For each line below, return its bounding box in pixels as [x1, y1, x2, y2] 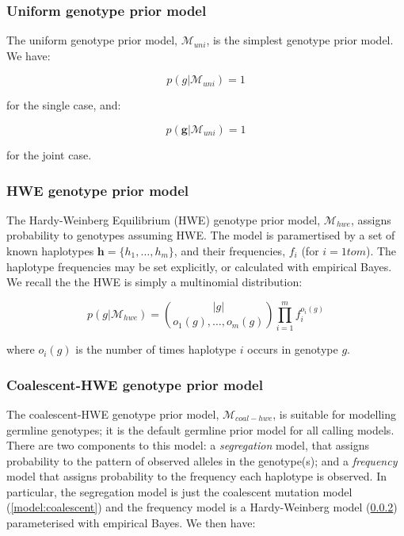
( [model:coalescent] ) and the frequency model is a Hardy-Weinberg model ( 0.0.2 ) [6, 499, 398, 515]
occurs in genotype [247, 341, 338, 358]
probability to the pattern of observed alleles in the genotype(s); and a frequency [6, 452, 398, 469]
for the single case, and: [6, 97, 121, 113]
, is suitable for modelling [273, 405, 397, 422]
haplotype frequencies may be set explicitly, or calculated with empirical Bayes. [6, 258, 392, 274]
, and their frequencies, [173, 243, 286, 258]
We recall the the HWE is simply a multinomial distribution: [6, 274, 303, 290]
